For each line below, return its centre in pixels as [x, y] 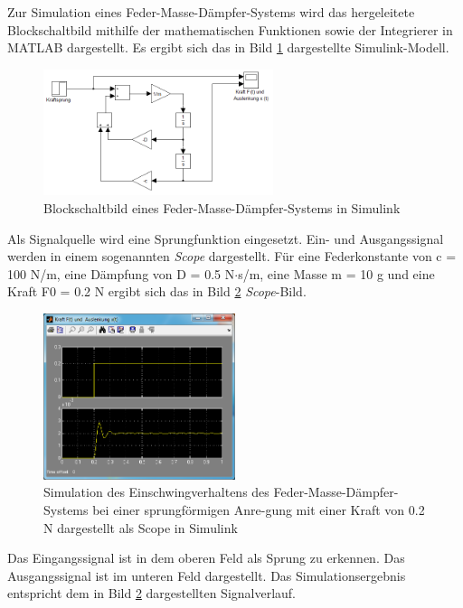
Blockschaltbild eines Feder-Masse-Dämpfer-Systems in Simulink [222, 208]
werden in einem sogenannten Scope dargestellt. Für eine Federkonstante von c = [232, 256]
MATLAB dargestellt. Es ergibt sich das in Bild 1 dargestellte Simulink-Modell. [228, 47]
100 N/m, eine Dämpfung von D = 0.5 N [121, 273]
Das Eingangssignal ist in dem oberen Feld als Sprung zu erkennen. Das [206, 558]
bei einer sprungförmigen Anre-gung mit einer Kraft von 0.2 [259, 509]
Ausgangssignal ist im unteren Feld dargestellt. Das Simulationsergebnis [207, 575]
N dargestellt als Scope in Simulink [141, 527]
